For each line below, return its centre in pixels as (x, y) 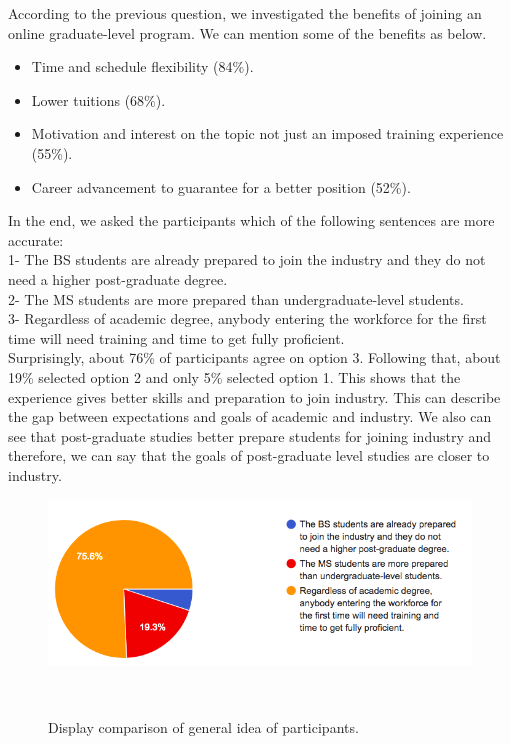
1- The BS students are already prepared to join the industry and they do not (247, 259)
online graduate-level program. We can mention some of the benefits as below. (247, 32)
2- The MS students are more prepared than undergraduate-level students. (236, 298)
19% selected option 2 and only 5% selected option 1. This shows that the (234, 376)
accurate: (36, 239)
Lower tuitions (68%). (98, 99)
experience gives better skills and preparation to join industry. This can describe (254, 396)
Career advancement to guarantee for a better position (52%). (221, 186)
